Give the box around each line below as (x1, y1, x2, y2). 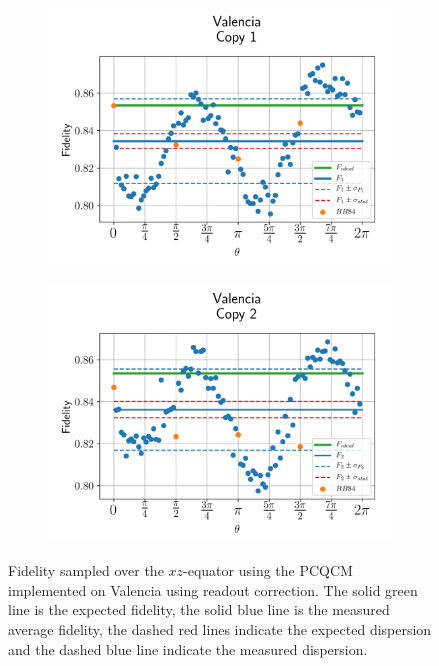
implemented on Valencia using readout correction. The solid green (8, 579, 418, 600)
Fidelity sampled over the (8, 560, 164, 581)
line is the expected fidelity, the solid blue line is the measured (8, 599, 390, 620)
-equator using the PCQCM (183, 560, 353, 581)
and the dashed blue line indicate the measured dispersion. (8, 638, 368, 659)
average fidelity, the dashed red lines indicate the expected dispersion (8, 618, 432, 639)
